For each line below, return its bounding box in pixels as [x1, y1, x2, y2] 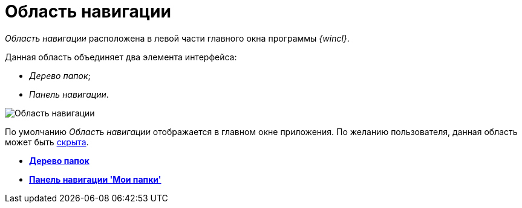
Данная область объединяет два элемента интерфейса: [5, 51, 237, 62]
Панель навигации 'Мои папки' [29, 174, 161, 184]
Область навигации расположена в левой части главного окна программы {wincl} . [5, 33, 350, 43]
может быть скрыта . [5, 136, 89, 147]
